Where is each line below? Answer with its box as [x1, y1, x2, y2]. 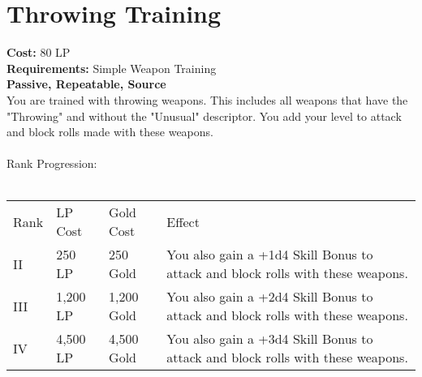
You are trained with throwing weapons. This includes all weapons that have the [6, 91, 408, 108]
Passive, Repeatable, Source [6, 75, 166, 92]
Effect [166, 212, 200, 231]
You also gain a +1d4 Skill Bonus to [166, 245, 373, 264]
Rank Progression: [6, 155, 97, 172]
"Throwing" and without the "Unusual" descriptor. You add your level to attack [6, 107, 402, 124]
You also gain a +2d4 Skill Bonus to [166, 287, 373, 306]
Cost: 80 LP [6, 44, 71, 61]
